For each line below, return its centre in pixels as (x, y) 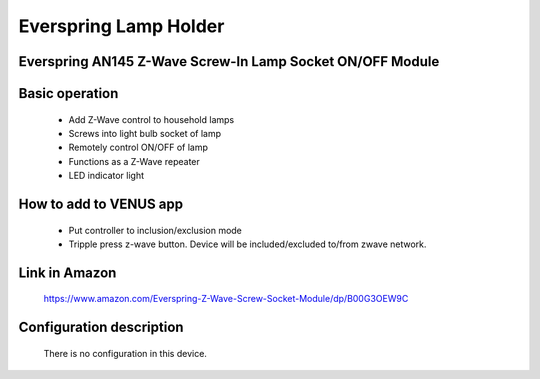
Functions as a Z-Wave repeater (134, 161)
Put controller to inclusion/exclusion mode (155, 230)
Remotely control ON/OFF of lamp (138, 147)
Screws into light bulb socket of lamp (145, 133)
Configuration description (101, 327)
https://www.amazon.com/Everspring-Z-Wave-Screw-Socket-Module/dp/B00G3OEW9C (226, 299)
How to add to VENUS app (101, 203)
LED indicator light (106, 176)
